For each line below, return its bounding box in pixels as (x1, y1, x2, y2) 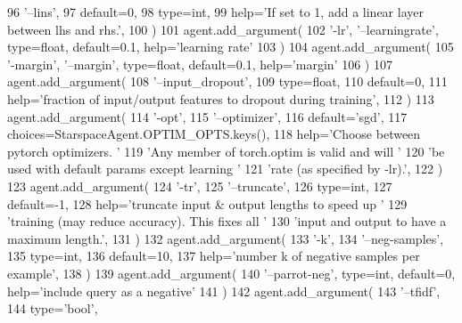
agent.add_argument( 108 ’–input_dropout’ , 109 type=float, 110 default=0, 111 (7, 72, 448, 91)
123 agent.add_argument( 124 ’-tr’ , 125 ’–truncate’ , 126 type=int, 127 (7, 176, 392, 195)
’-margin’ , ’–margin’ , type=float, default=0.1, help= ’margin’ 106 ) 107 (7, 54, 392, 73)
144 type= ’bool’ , (7, 299, 98, 318)
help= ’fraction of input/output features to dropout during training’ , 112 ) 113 (7, 89, 434, 108)
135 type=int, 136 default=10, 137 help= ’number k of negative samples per (7, 246, 420, 265)
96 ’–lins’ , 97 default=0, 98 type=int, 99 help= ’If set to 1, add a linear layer (7, 3, 424, 20)
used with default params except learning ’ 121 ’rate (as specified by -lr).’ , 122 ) (7, 159, 443, 178)
